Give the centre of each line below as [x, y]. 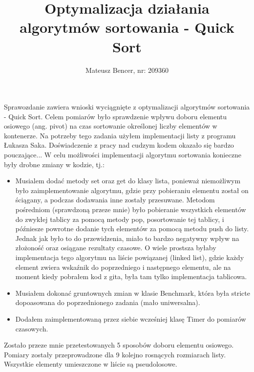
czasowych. [32, 328]
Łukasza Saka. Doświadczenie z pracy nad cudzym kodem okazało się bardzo [119, 145]
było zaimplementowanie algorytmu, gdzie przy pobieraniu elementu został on [132, 190]
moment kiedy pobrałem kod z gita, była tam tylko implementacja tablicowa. [131, 276]
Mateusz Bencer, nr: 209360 [127, 70]
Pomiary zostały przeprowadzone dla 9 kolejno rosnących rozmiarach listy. [115, 354]
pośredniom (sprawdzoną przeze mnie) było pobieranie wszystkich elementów [131, 209]
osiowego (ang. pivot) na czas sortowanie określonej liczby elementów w [111, 126]
